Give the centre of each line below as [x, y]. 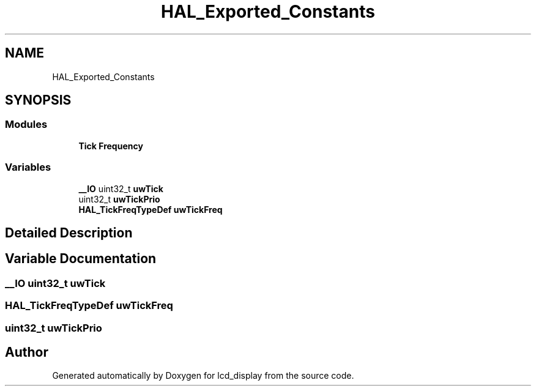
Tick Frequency [111, 146]
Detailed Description [69, 233]
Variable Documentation [81, 259]
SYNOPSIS [38, 100]
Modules [26, 125]
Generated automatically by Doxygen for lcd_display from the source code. [203, 376]
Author [27, 352]
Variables [28, 167]
